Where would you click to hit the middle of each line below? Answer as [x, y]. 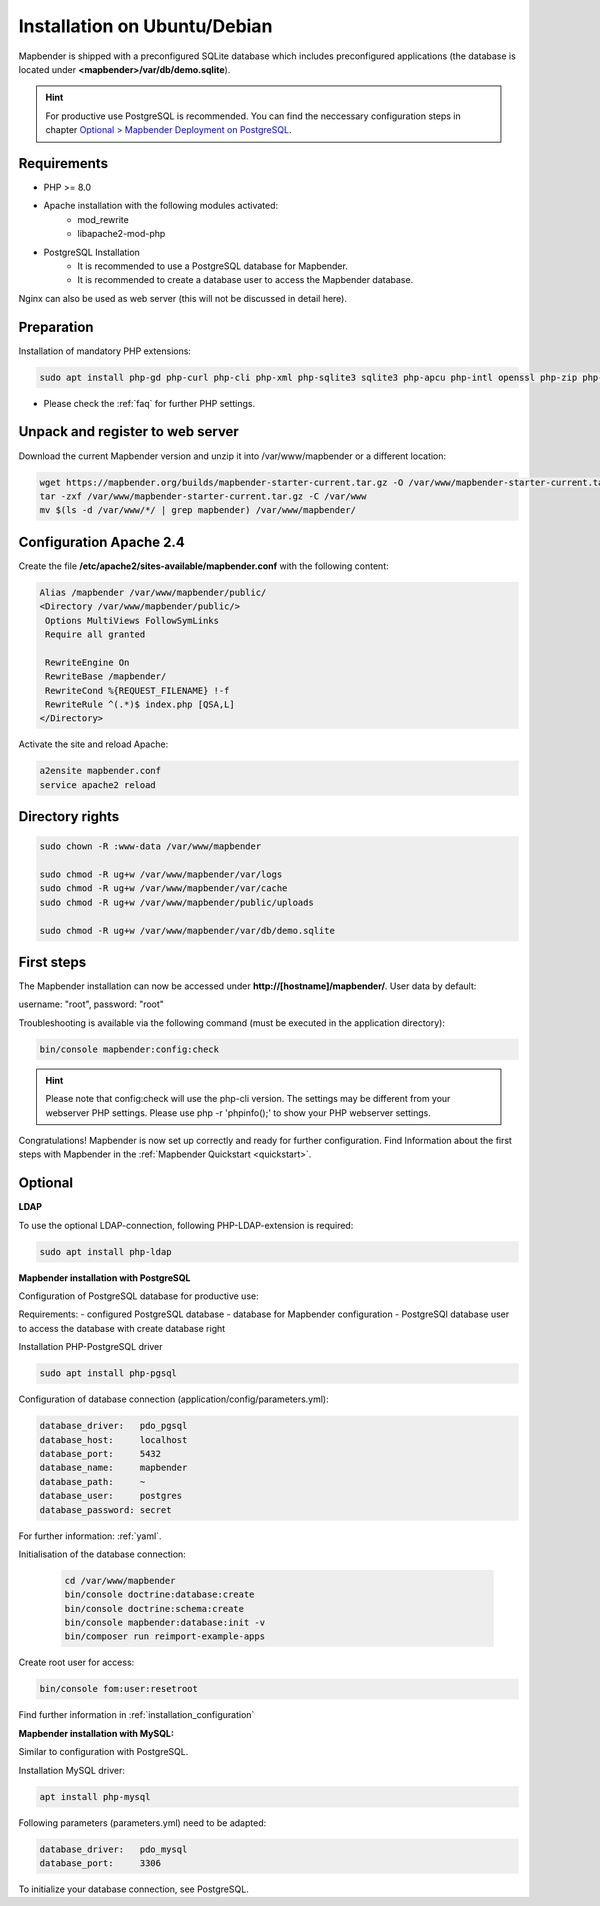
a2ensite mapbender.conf [100, 771]
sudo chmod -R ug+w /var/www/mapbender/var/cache [163, 888]
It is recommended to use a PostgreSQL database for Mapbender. [213, 266]
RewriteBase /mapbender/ [106, 676]
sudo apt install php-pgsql [108, 1373]
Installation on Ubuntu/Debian [145, 26]
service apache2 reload [98, 784]
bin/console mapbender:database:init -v [164, 1623]
